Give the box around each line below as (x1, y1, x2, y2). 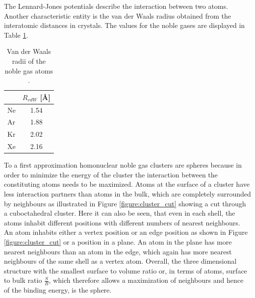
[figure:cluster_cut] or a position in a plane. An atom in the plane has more (4, 236, 232, 247)
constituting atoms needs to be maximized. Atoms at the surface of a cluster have (4, 179, 250, 189)
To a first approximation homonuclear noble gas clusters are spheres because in (4, 160, 242, 170)
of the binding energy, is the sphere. (4, 285, 112, 295)
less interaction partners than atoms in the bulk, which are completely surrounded (4, 189, 251, 199)
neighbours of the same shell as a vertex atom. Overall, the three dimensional (4, 256, 237, 266)
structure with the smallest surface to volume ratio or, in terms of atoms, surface (4, 265, 247, 275)
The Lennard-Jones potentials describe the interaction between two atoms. (4, 1, 228, 11)
